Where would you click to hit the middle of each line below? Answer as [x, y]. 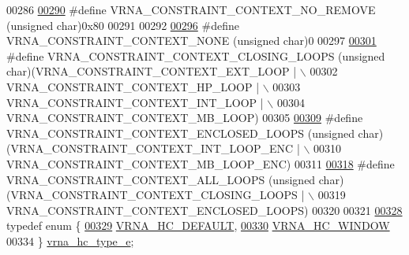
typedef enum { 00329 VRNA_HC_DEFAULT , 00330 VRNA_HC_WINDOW [198, 225]
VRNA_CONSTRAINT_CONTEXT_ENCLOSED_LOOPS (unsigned [180, 133]
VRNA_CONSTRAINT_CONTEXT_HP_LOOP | [133, 86]
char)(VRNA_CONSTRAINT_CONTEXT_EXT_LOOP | [152, 71]
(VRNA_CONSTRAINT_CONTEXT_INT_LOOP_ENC [150, 148]
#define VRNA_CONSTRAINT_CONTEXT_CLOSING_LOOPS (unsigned [196, 55]
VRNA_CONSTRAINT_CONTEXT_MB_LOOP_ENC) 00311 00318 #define [201, 163]
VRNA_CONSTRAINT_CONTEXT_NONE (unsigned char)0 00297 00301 [191, 41]
